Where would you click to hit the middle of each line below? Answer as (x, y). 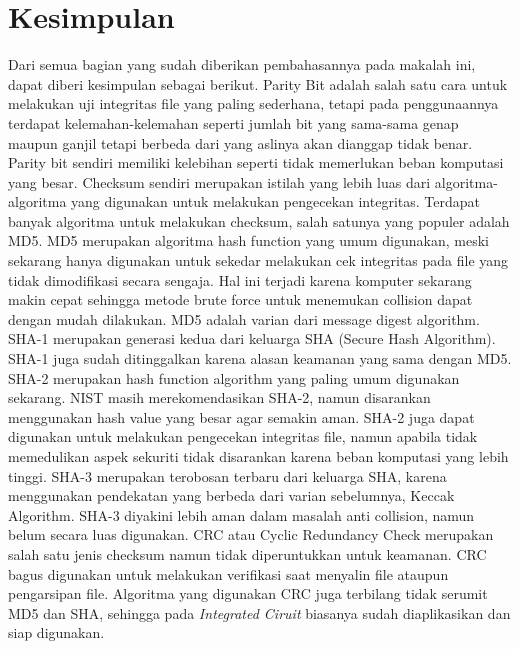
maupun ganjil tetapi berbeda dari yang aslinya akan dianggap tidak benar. (240, 142)
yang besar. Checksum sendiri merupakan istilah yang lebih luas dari (219, 181)
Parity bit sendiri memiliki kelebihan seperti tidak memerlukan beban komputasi (256, 162)
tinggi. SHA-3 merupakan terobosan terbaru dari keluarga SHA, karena (227, 475)
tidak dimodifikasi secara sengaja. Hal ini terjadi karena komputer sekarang (240, 279)
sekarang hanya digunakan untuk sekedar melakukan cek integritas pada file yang (258, 260)
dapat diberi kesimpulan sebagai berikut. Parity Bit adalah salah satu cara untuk (258, 83)
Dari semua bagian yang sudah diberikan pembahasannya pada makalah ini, (242, 64)
